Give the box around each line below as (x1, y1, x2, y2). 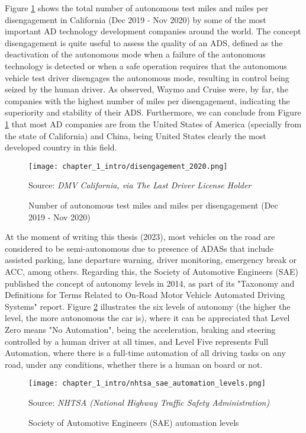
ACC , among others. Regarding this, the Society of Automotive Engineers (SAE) (5, 265, 298, 277)
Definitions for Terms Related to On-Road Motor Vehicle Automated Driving (5, 288, 285, 301)
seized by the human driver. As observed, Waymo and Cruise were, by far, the (5, 83, 288, 95)
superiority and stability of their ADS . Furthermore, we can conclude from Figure (5, 106, 301, 118)
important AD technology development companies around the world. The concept (5, 25, 301, 37)
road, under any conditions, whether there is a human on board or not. (5, 358, 263, 370)
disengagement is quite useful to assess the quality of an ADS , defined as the (5, 36, 283, 49)
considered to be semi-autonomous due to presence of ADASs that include (5, 242, 274, 254)
